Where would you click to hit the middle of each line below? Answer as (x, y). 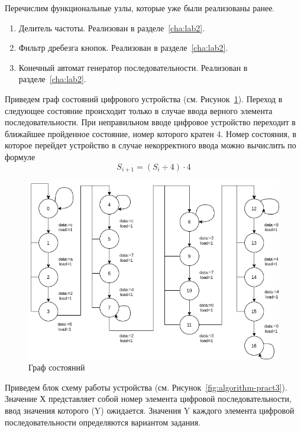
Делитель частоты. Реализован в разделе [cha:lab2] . (112, 27)
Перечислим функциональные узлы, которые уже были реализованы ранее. (140, 8)
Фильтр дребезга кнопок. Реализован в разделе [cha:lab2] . (123, 48)
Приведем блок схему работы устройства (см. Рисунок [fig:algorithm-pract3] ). (146, 387)
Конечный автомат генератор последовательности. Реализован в (133, 67)
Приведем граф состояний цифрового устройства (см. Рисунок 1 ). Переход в (144, 98)
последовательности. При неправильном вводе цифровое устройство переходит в (150, 122)
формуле (20, 156)
